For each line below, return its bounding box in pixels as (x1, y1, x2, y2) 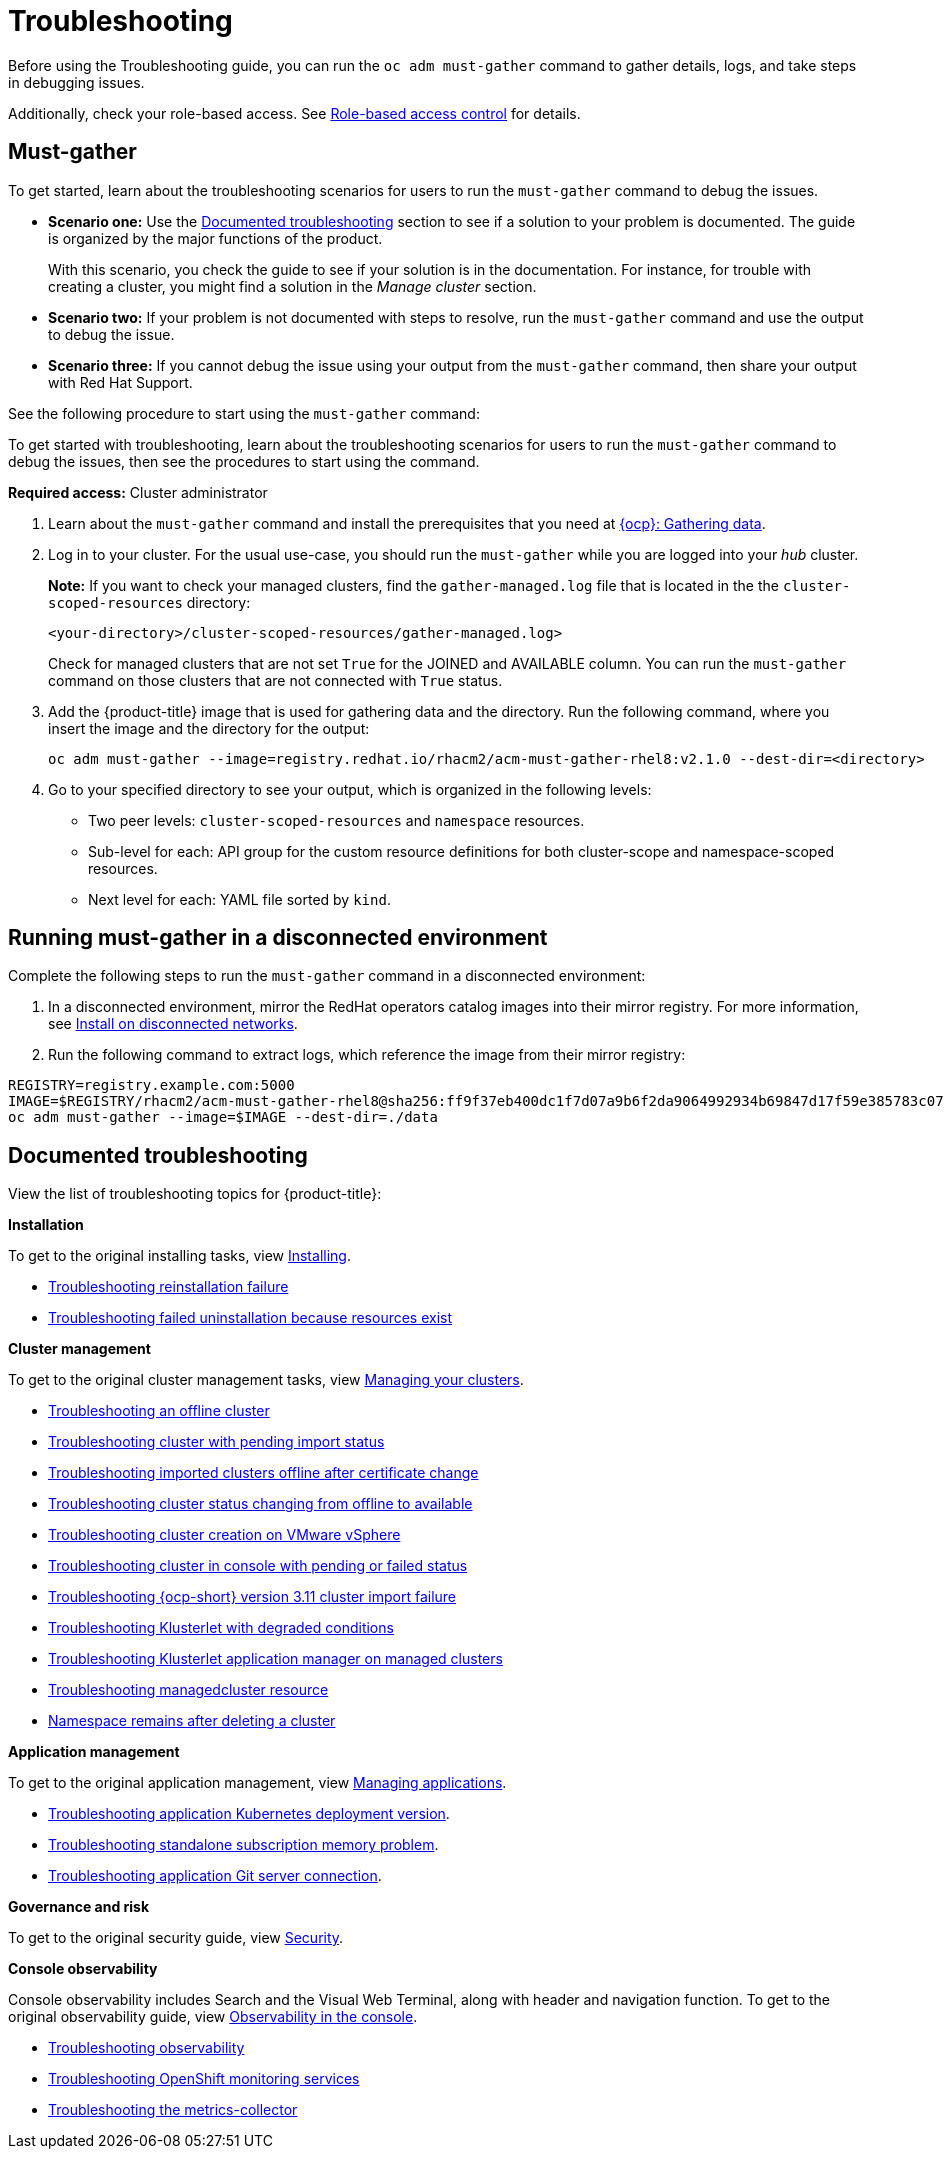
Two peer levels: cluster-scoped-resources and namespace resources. (88, 811, 585, 829)
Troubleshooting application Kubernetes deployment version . (48, 1805, 450, 1823)
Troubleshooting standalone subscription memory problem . (48, 1836, 439, 1854)
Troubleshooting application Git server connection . (48, 1867, 382, 1885)
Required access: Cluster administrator (8, 483, 268, 501)
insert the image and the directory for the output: (48, 719, 370, 737)
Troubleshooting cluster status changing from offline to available (48, 1495, 473, 1513)
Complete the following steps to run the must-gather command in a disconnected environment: (8, 967, 646, 985)
